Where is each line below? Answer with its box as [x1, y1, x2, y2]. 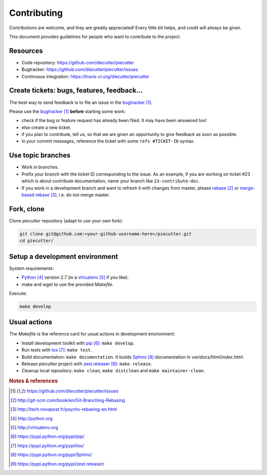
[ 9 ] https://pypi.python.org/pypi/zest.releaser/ [10, 461, 105, 467]
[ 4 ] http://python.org [10, 415, 53, 421]
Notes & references [9, 378, 58, 385]
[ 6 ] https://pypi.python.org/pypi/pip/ [10, 433, 85, 439]
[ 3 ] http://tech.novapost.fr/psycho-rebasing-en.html [10, 406, 117, 412]
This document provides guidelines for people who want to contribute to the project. [9, 34, 181, 40]
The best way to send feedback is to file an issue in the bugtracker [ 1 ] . [9, 99, 153, 105]
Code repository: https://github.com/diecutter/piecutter [21, 59, 134, 65]
